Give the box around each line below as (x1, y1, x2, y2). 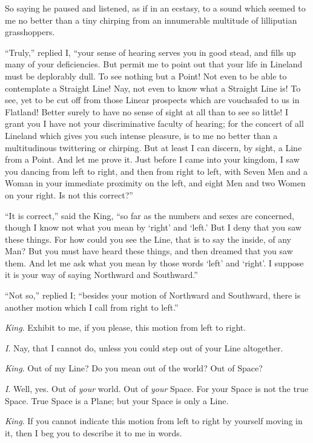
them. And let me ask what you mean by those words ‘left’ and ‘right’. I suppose (5, 256, 304, 269)
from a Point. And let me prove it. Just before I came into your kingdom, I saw (5, 153, 300, 166)
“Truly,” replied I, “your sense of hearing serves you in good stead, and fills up (5, 46, 296, 58)
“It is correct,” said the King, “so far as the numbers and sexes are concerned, (5, 209, 294, 221)
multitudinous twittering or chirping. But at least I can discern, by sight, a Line (5, 141, 302, 154)
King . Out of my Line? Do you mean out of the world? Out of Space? (5, 362, 263, 374)
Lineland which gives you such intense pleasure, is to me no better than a (5, 129, 278, 141)
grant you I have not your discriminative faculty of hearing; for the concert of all (5, 117, 304, 130)
